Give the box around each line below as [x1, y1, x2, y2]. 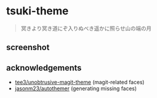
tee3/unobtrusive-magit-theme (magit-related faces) [14, 79, 145, 86]
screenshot [6, 42, 50, 53]
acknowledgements [6, 63, 82, 73]
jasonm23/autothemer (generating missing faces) [14, 85, 137, 92]
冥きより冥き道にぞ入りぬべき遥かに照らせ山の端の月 [20, 24, 152, 32]
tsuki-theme [6, 4, 69, 18]
